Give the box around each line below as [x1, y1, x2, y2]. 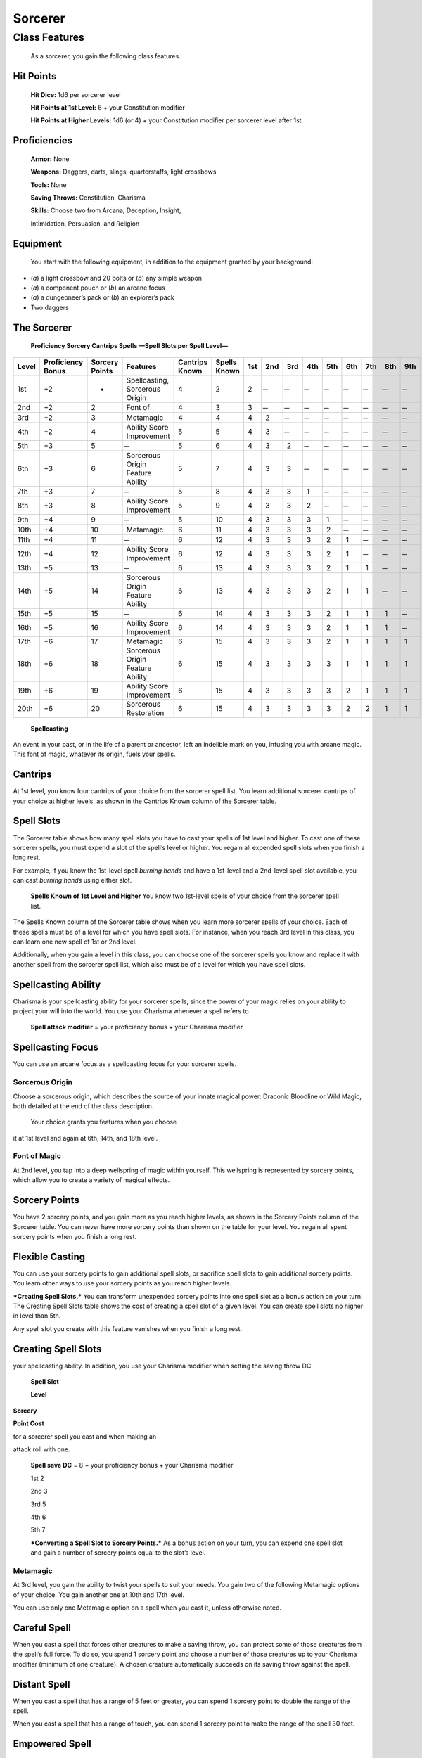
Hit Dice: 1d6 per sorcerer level [30, 90, 121, 98]
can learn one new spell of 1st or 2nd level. [13, 937, 137, 946]
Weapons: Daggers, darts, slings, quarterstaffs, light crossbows [30, 167, 217, 176]
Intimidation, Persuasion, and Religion [30, 219, 140, 228]
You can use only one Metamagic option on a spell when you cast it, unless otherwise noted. [13, 1603, 281, 1612]
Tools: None [30, 180, 67, 189]
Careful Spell [13, 1622, 72, 1634]
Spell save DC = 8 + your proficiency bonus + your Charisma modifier [30, 1461, 234, 1470]
